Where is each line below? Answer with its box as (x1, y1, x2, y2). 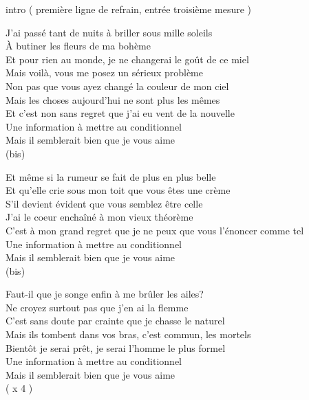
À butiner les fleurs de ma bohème (6, 38, 151, 53)
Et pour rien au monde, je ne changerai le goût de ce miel (6, 52, 249, 66)
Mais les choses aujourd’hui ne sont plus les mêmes (6, 92, 220, 107)
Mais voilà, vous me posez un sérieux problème (6, 65, 203, 80)
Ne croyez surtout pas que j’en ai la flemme (6, 300, 189, 314)
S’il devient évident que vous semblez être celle (6, 196, 203, 210)
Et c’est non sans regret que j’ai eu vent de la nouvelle (6, 106, 235, 120)
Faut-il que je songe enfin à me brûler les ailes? (6, 287, 204, 301)
